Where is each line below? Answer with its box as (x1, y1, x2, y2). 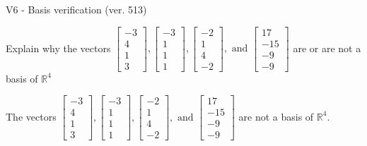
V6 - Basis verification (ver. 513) (6, 2, 147, 16)
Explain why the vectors (6, 40, 111, 55)
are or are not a (293, 40, 361, 55)
